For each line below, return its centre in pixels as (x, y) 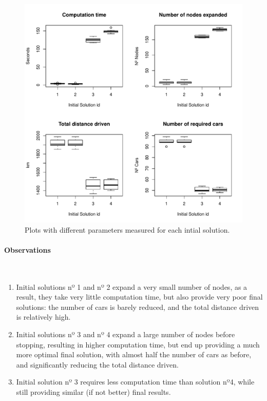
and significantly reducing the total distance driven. (97, 364)
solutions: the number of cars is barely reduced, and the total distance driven (138, 307)
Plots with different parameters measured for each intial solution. (127, 229)
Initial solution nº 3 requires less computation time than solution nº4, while (135, 382)
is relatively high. (43, 317)
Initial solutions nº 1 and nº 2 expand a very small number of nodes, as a (132, 286)
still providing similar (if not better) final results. (93, 391)
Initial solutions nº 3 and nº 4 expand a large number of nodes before (126, 334)
